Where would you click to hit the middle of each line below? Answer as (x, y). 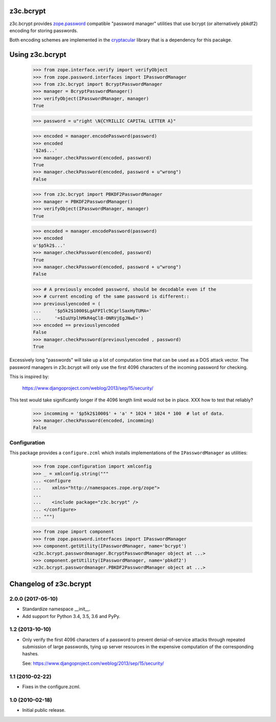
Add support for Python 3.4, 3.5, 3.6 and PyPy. (71, 616)
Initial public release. (44, 710)
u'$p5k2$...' (49, 245)
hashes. (31, 654)
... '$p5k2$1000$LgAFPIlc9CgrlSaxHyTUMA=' (92, 311)
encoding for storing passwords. (44, 30)
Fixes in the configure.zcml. (51, 687)
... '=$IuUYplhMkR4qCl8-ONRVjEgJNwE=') (88, 318)
